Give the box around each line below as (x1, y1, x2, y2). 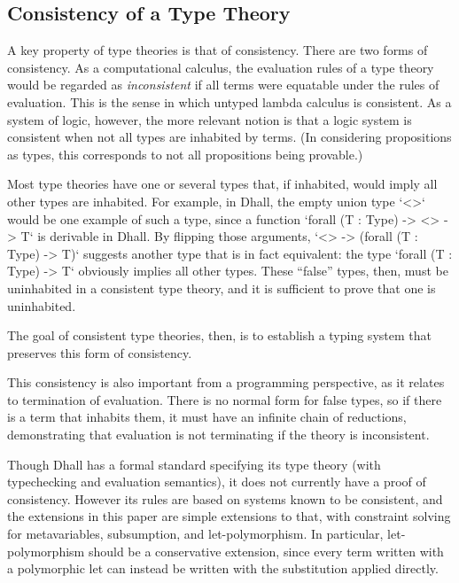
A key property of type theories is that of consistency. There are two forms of (7, 41, 428, 59)
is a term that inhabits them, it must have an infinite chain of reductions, (7, 408, 407, 426)
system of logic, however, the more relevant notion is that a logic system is (7, 110, 412, 128)
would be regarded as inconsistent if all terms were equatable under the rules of (7, 75, 440, 94)
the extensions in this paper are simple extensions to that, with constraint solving (7, 507, 451, 525)
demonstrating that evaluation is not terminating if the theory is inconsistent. (7, 425, 430, 444)
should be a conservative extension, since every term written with (88, 541, 444, 560)
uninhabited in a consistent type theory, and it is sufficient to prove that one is (7, 278, 436, 297)
